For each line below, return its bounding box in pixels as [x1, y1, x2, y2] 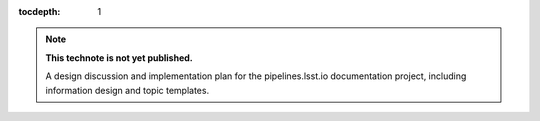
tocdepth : [18, 6, 61, 17]
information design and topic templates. [45, 84, 210, 96]
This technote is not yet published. [45, 51, 194, 64]
